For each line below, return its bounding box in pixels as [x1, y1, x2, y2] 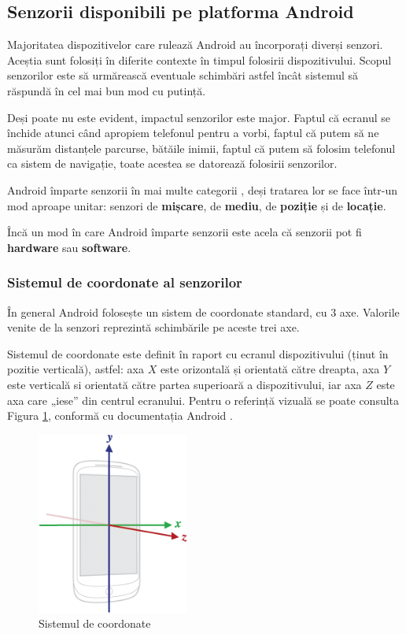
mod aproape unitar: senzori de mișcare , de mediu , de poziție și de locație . [7, 197, 386, 213]
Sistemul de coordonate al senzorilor [7, 273, 242, 292]
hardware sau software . [7, 239, 131, 255]
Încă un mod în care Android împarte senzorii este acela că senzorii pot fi [7, 224, 362, 240]
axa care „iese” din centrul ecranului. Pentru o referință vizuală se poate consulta [7, 391, 400, 408]
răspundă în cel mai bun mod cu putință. [7, 82, 206, 98]
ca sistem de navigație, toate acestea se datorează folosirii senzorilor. [7, 155, 338, 172]
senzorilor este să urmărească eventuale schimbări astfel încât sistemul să [7, 67, 359, 83]
